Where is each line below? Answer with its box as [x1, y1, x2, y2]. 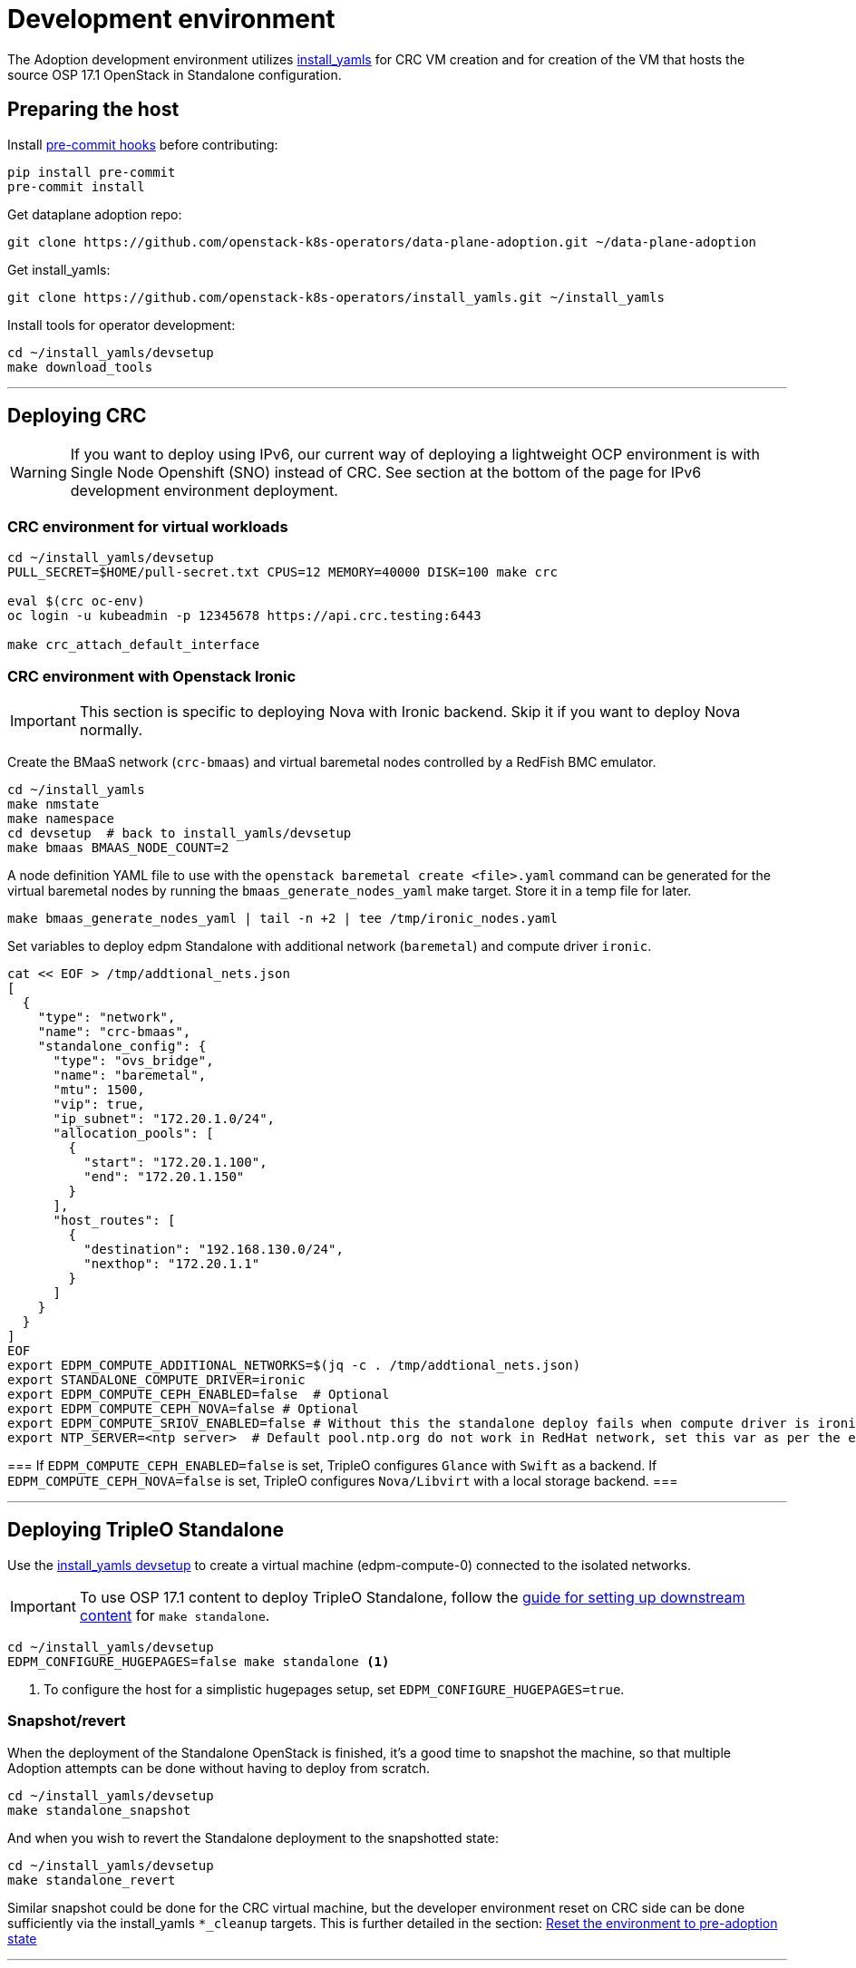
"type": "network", [37, 1009, 176, 1024]
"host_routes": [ [53, 1212, 176, 1227]
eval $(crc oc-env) [7, 594, 145, 609]
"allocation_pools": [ [53, 1125, 214, 1140]
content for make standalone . [79, 1605, 270, 1624]
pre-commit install [7, 179, 145, 194]
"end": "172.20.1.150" [83, 1168, 245, 1184]
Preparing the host [7, 98, 180, 121]
